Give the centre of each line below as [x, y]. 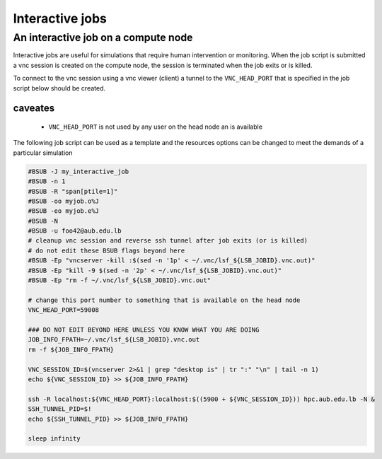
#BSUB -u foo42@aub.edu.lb [75, 231]
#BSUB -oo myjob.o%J [63, 201]
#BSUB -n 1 [47, 181]
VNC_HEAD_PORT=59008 [63, 310]
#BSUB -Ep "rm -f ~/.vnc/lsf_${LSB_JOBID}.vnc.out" [120, 280]
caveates [34, 109]
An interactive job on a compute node [103, 37]
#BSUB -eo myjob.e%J [63, 211]
